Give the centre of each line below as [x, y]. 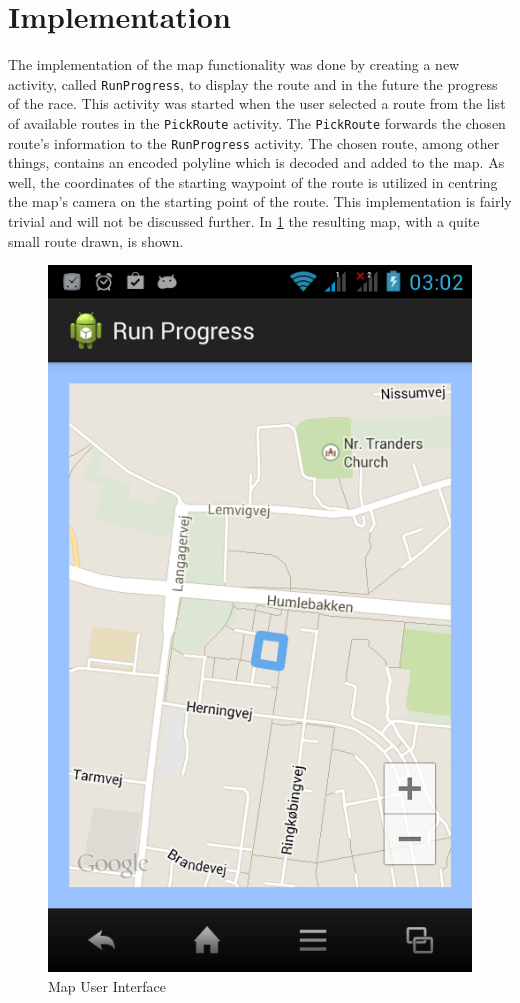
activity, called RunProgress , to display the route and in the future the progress [253, 83]
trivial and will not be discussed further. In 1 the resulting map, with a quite [244, 221]
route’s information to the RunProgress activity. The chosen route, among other [254, 142]
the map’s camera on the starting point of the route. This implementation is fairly [260, 201]
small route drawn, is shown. [96, 240]
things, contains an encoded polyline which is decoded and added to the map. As [256, 162]
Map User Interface [107, 985]
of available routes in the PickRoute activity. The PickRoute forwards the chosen [257, 122]
